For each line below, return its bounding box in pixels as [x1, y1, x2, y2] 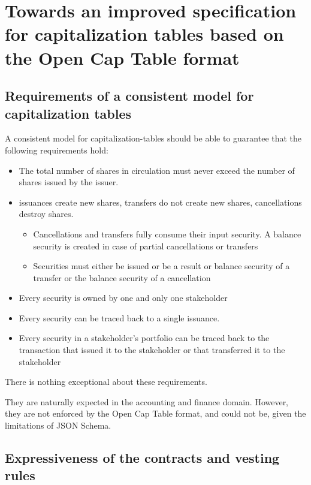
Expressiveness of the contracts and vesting [5, 448, 280, 467]
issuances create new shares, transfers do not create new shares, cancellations [19, 195, 302, 208]
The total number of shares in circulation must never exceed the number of [19, 164, 295, 176]
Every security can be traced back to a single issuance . [19, 311, 220, 324]
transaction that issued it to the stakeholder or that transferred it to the [19, 344, 285, 356]
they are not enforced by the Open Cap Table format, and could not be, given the [5, 407, 306, 420]
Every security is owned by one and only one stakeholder [19, 291, 228, 304]
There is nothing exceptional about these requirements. [5, 375, 207, 388]
